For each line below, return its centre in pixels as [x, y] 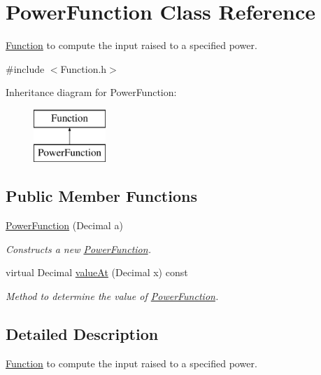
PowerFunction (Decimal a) [64, 225]
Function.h [84, 68]
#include [25, 68]
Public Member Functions [101, 196]
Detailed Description [82, 334]
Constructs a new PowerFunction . [78, 248]
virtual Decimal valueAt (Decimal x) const [97, 272]
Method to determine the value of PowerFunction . [112, 296]
